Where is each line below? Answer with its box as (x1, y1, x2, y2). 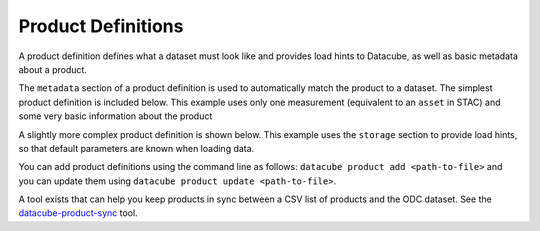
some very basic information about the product (18, 110, 213, 122)
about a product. (18, 63, 87, 75)
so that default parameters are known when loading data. (18, 142, 255, 154)
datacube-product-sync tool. (18, 207, 139, 219)
